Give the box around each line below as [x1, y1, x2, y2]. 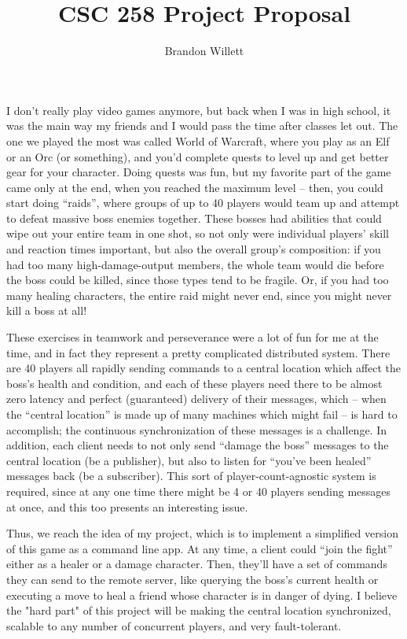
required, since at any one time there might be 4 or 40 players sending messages [6, 482, 391, 499]
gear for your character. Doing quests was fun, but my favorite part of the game [6, 164, 391, 180]
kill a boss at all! [6, 302, 87, 319]
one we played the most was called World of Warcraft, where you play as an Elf [6, 132, 390, 149]
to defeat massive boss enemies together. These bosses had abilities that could [6, 209, 382, 226]
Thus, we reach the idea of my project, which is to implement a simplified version [6, 525, 398, 541]
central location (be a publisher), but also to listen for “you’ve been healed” [6, 452, 372, 468]
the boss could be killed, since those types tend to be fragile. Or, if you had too [6, 271, 389, 288]
